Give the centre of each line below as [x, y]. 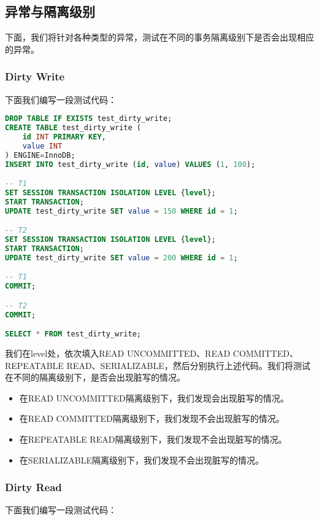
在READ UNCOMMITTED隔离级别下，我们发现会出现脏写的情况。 [154, 398]
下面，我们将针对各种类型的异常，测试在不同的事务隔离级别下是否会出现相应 [159, 37]
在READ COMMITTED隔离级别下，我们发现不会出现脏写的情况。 [152, 418]
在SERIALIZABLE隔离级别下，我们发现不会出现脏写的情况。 [142, 460]
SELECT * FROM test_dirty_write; [73, 334]
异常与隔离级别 [50, 11]
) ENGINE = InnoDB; [40, 155]
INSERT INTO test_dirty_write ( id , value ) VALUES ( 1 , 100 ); [130, 164]
